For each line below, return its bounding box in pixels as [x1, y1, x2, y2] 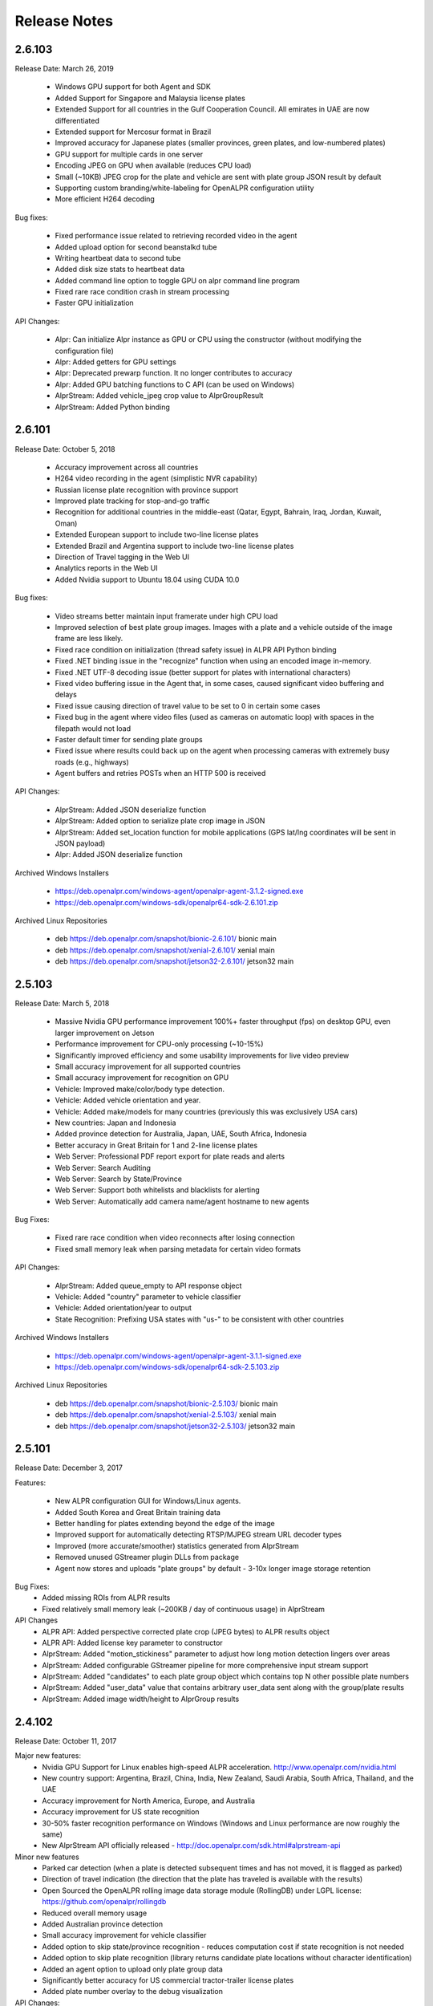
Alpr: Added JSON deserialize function [55, 850, 184, 859]
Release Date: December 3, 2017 [14, 1463, 123, 1472]
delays [55, 690, 78, 700]
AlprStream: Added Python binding [55, 402, 170, 412]
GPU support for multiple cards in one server [55, 149, 204, 159]
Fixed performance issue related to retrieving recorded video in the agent [55, 231, 297, 241]
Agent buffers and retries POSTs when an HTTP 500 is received [55, 769, 266, 778]
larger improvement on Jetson [55, 1028, 155, 1038]
